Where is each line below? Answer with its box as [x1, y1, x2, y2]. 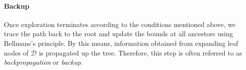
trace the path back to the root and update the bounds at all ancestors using [4, 28, 233, 39]
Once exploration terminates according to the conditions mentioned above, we [4, 19, 236, 29]
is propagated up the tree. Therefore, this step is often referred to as [39, 47, 242, 57]
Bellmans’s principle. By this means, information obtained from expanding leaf [4, 38, 238, 48]
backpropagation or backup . [4, 57, 83, 67]
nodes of [4, 47, 29, 57]
